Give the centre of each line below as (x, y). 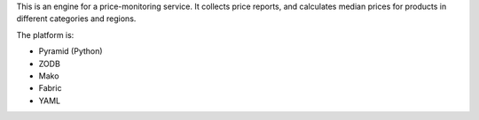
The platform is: (45, 34)
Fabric (50, 88)
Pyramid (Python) (71, 51)
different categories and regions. (76, 19)
